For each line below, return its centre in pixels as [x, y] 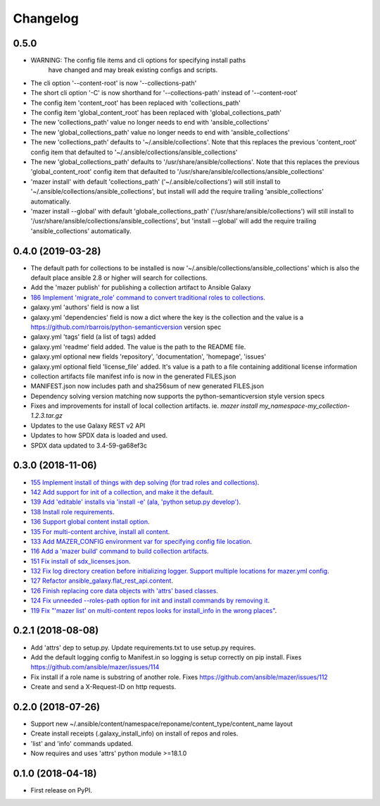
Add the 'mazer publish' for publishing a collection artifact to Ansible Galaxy [141, 287]
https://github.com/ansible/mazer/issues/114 [95, 667]
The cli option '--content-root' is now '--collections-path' [114, 83]
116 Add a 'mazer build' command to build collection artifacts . [120, 551]
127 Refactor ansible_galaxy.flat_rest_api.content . [102, 581]
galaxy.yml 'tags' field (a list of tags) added [93, 337]
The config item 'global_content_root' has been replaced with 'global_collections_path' [156, 113]
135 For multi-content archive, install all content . [100, 531]
